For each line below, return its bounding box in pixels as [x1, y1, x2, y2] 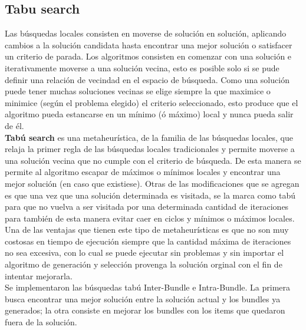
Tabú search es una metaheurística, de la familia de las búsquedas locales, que [5, 131, 293, 143]
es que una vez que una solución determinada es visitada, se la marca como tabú [5, 189, 296, 201]
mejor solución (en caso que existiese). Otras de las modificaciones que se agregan [5, 177, 300, 189]
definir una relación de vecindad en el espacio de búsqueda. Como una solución [5, 73, 289, 85]
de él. [5, 119, 24, 131]
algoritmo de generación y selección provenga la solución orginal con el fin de [5, 258, 282, 270]
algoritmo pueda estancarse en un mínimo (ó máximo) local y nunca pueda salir [5, 108, 294, 120]
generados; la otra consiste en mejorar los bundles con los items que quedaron [5, 304, 285, 316]
